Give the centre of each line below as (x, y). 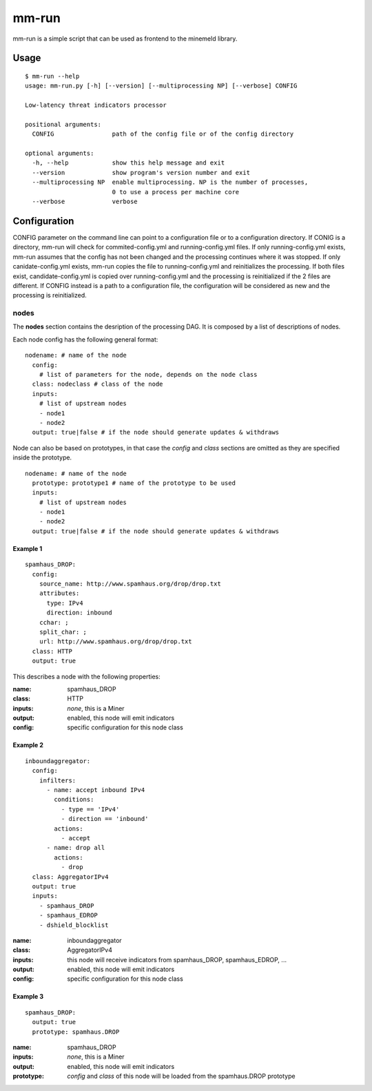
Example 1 (28, 548)
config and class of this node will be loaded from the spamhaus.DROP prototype (181, 1076)
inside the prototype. (42, 457)
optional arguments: (60, 154)
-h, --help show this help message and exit (128, 163)
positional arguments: (63, 124)
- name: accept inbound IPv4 (96, 790)
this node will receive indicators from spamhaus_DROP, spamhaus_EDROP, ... (177, 959)
